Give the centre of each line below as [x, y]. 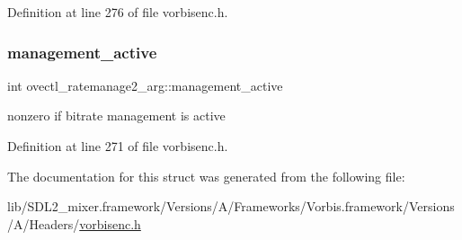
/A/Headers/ [44, 223]
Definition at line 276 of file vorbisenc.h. [118, 12]
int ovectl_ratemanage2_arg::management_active [145, 85]
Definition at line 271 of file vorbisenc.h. [118, 146]
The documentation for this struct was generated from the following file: [206, 176]
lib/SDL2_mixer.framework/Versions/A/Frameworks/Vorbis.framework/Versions [231, 206]
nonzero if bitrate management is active [116, 116]
